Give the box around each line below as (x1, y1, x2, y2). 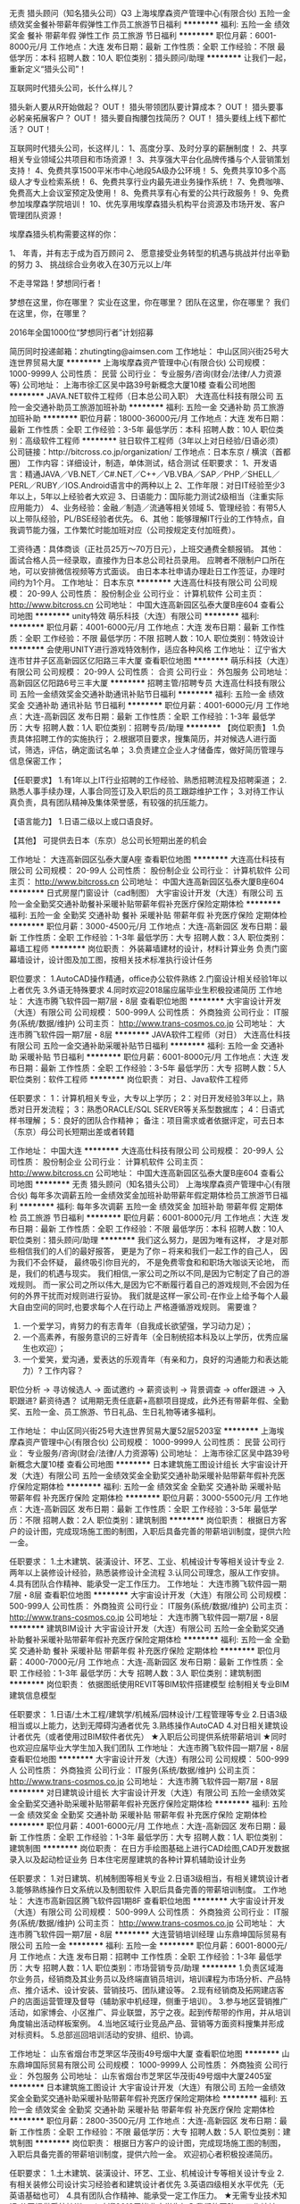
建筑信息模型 (9, 1691, 56, 1700)
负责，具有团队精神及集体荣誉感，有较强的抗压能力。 (16, 797, 212, 807)
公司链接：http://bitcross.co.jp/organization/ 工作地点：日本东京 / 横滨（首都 (9, 447, 291, 457)
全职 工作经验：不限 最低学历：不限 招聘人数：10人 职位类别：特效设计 (24, 633, 285, 643)
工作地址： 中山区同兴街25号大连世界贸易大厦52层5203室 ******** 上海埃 (9, 1425, 285, 1436)
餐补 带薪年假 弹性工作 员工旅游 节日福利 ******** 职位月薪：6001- (26, 30, 277, 40)
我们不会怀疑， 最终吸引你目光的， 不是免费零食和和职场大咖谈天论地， (16, 1257, 279, 1267)
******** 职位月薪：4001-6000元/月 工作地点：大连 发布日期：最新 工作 (9, 622, 278, 632)
